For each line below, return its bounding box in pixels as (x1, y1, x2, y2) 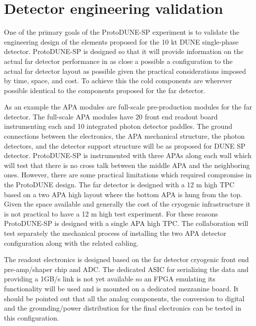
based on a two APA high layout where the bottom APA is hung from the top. (4, 189, 243, 199)
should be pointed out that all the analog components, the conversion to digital (4, 293, 245, 303)
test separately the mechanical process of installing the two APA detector (4, 228, 226, 238)
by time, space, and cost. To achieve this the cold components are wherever (4, 75, 232, 86)
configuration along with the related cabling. (4, 237, 139, 248)
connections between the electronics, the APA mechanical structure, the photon (4, 131, 245, 141)
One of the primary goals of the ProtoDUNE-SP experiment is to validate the (4, 27, 240, 37)
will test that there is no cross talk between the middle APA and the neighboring (4, 160, 250, 170)
